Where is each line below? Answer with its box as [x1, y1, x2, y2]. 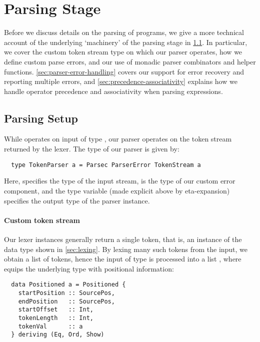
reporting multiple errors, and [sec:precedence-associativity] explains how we [4, 76, 237, 86]
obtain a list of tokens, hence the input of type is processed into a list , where [4, 253, 241, 264]
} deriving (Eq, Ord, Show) [11, 331, 104, 338]
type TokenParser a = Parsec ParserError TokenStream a [11, 161, 201, 168]
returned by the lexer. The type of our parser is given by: [4, 143, 179, 154]
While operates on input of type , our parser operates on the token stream [4, 133, 232, 144]
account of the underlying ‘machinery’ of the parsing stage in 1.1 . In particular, [4, 36, 247, 47]
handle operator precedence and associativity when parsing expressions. [4, 85, 223, 96]
